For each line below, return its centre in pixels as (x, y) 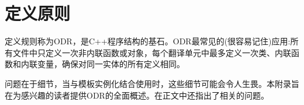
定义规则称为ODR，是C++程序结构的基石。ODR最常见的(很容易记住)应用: (148, 41)
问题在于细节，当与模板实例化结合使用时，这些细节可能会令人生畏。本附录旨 (152, 83)
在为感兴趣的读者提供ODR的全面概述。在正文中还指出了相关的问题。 (137, 95)
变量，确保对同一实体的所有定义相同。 (111, 64)
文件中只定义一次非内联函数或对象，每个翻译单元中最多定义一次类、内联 (152, 52)
